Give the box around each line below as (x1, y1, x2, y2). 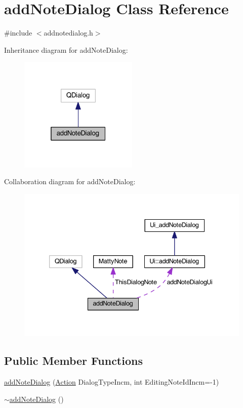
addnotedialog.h (44, 27, 93, 38)
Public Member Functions (4, 353, 143, 368)
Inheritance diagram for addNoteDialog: (4, 44, 128, 55)
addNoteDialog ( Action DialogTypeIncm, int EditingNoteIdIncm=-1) (4, 376, 219, 387)
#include (4, 27, 32, 38)
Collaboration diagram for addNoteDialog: (4, 176, 136, 187)
